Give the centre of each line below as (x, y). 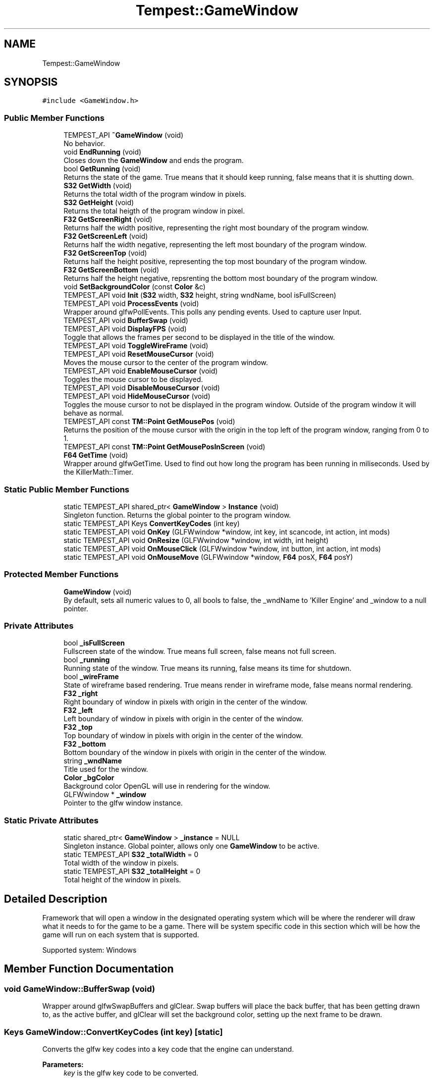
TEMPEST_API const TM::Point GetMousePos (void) (149, 422)
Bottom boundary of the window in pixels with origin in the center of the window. (195, 753)
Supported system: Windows (89, 950)
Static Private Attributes (51, 820)
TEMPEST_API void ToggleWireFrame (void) (136, 346)
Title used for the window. (106, 769)
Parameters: (63, 1064)
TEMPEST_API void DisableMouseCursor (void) (142, 388)
